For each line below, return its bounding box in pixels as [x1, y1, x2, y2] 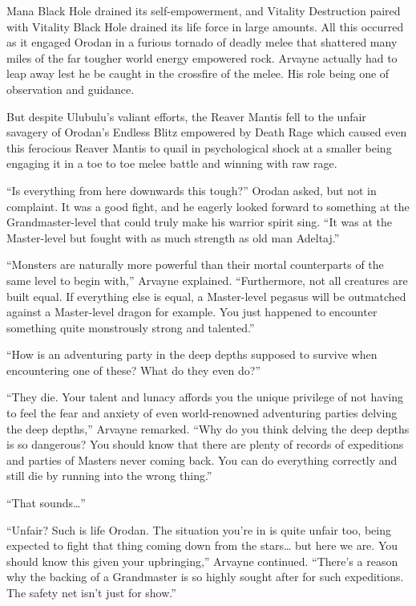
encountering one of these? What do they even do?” [6, 361, 261, 378]
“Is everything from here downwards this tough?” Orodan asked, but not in [6, 181, 377, 198]
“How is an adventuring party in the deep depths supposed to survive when [6, 346, 378, 363]
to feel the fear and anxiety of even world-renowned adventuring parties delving [6, 405, 398, 421]
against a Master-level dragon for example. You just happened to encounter [6, 303, 378, 320]
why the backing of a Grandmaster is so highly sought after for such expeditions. [6, 568, 404, 585]
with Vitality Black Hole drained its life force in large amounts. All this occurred [6, 18, 404, 35]
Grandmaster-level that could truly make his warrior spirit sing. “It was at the [6, 214, 393, 230]
